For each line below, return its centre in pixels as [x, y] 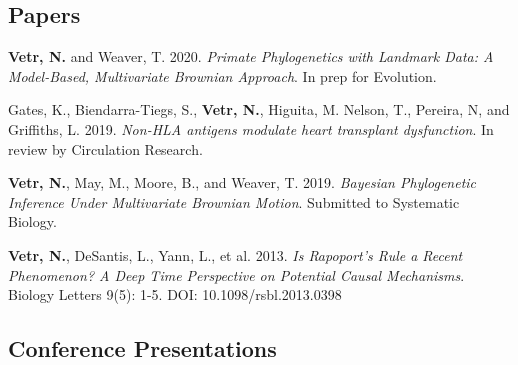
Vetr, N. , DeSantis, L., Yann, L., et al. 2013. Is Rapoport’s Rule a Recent [235, 254]
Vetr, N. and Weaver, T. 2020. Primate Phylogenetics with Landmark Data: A [251, 56]
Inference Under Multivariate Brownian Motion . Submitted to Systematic [234, 201]
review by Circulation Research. [105, 148]
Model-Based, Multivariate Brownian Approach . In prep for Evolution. [222, 75]
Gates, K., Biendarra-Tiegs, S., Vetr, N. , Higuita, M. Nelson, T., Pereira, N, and [259, 109]
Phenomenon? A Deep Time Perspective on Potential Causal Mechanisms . [236, 274]
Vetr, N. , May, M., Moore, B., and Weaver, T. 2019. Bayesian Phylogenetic [242, 182]
